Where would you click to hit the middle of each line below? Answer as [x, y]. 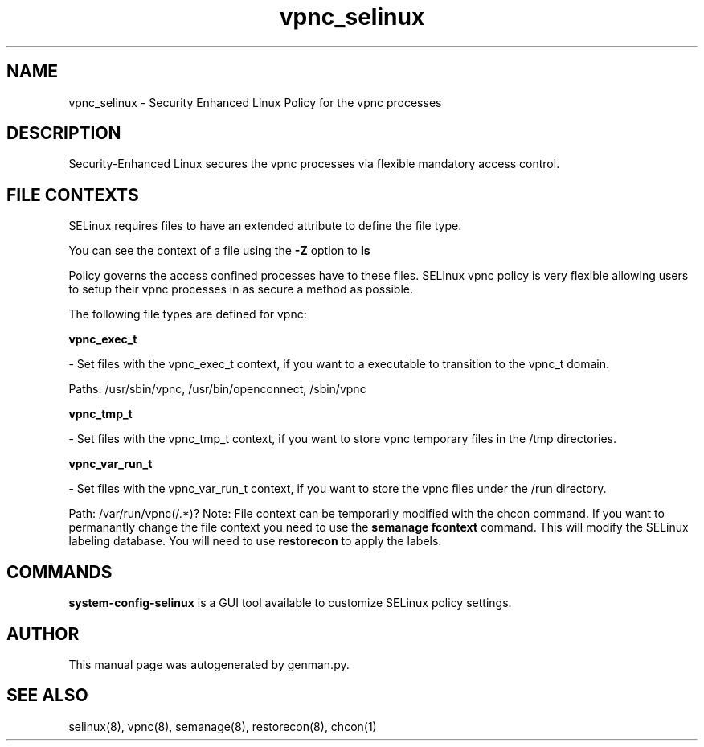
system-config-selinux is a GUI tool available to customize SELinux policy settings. [290, 603]
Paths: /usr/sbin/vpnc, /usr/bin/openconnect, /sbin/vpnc [217, 389]
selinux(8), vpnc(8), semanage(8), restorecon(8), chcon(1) [223, 726]
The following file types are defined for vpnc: [188, 314]
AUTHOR [43, 634]
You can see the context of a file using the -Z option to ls [219, 251]
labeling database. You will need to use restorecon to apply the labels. [255, 541]
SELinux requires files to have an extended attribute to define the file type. [265, 226]
